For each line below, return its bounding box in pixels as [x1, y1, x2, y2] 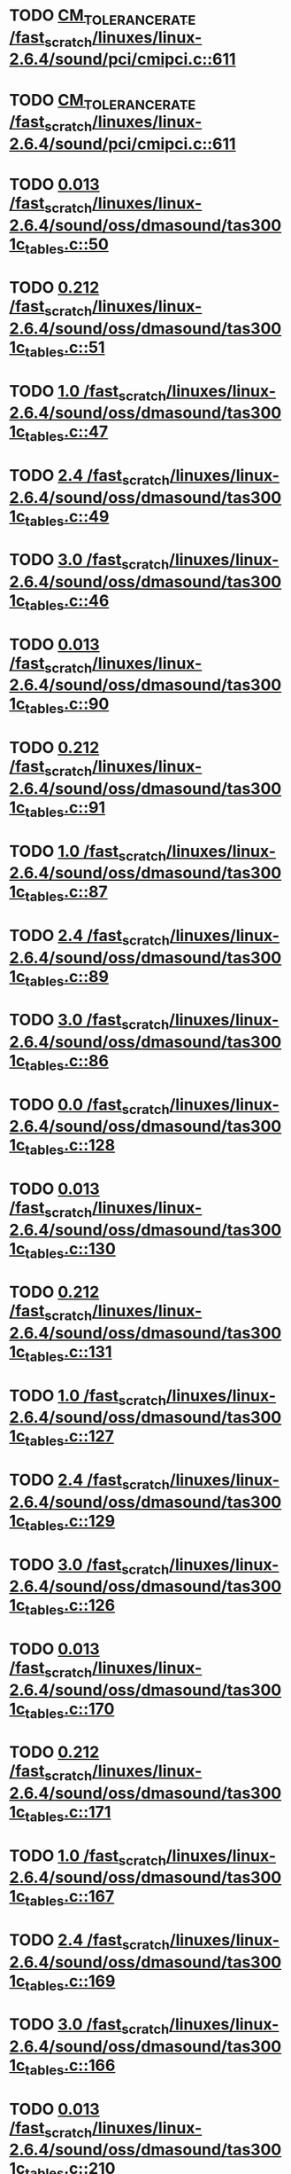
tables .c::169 [25, 1971, 116, 1994]
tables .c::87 [25, 882, 108, 905]
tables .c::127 [25, 1426, 115, 1449]
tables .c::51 [25, 337, 105, 360]
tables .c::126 [25, 1596, 116, 1619]
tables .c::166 [25, 2055, 116, 2078]
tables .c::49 [25, 506, 110, 530]
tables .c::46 [25, 591, 110, 614]
